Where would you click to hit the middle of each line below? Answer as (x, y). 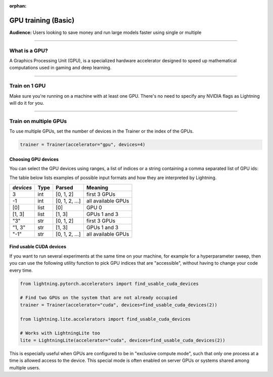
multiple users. (25, 367)
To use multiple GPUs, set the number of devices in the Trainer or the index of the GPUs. (102, 131)
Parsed (64, 187)
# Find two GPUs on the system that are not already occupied (99, 298)
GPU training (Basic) (42, 20)
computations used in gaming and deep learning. (60, 68)
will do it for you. (27, 103)
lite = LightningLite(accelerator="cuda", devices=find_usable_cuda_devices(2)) (123, 340)
